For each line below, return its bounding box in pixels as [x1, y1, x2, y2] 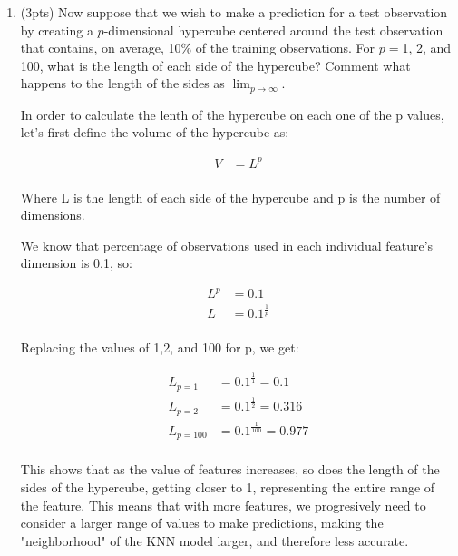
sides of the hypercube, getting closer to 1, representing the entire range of [20, 478, 435, 497]
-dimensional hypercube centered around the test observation [103, 20, 443, 39]
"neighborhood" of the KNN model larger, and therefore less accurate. [20, 531, 409, 550]
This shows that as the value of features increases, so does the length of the [20, 460, 440, 479]
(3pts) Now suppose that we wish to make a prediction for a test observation [20, 3, 448, 21]
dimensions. [20, 205, 85, 224]
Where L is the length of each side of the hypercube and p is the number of [20, 187, 441, 206]
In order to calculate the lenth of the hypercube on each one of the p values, [20, 104, 444, 124]
